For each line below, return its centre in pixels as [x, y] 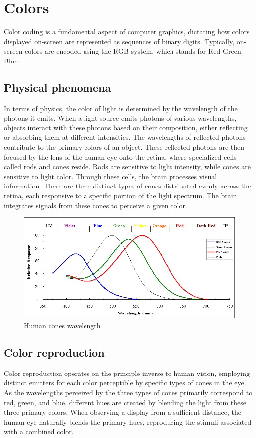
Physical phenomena [58, 87]
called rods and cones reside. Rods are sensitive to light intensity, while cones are [127, 166]
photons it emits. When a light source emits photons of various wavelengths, [120, 118]
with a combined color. [39, 431]
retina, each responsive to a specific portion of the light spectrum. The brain [121, 196]
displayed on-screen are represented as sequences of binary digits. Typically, [119, 41]
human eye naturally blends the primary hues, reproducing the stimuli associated [128, 421]
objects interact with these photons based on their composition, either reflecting [126, 127]
